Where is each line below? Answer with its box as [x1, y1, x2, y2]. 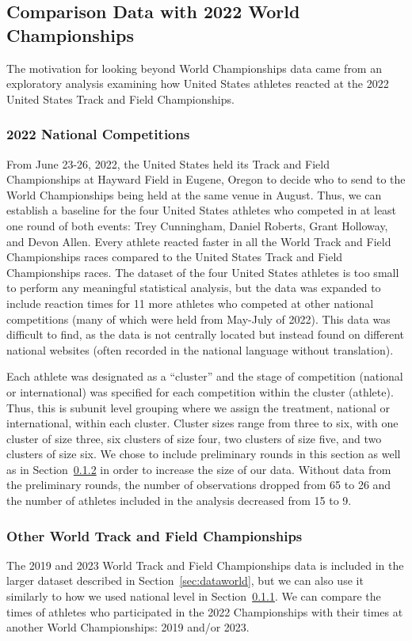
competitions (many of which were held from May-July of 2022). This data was [6, 310, 391, 327]
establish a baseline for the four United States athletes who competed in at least [6, 202, 397, 218]
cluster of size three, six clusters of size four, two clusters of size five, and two [6, 430, 382, 446]
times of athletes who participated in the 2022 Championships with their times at [6, 603, 403, 620]
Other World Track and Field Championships [6, 525, 303, 545]
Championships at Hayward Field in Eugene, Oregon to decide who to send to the [6, 171, 406, 188]
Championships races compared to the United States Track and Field [6, 248, 343, 265]
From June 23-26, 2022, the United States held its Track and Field [6, 155, 330, 172]
